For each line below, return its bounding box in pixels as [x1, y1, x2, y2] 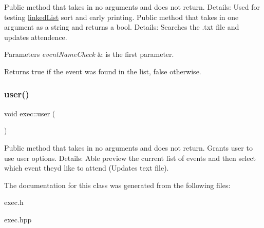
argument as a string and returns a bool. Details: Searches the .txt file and [4, 22, 239, 32]
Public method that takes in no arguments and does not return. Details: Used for [4, 2, 260, 12]
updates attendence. [4, 31, 67, 42]
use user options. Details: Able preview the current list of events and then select [4, 152, 256, 163]
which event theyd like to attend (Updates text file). [4, 162, 169, 173]
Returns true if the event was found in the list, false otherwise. [4, 66, 201, 76]
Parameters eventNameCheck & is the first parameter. [4, 49, 174, 59]
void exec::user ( [4, 108, 55, 118]
